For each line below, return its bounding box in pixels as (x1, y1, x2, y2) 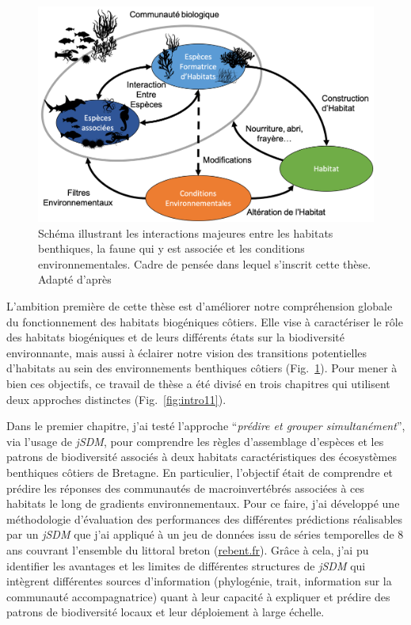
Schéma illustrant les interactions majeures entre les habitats (38, 224, 333, 241)
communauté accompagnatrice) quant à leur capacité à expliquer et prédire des (6, 588, 390, 604)
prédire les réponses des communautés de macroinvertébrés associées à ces (6, 479, 365, 496)
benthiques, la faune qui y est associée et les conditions (38, 240, 305, 257)
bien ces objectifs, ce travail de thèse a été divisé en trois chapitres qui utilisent (6, 375, 390, 391)
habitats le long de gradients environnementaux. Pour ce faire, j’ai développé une (6, 495, 400, 512)
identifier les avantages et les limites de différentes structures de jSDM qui (6, 557, 366, 574)
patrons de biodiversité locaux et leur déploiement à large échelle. (6, 604, 325, 620)
